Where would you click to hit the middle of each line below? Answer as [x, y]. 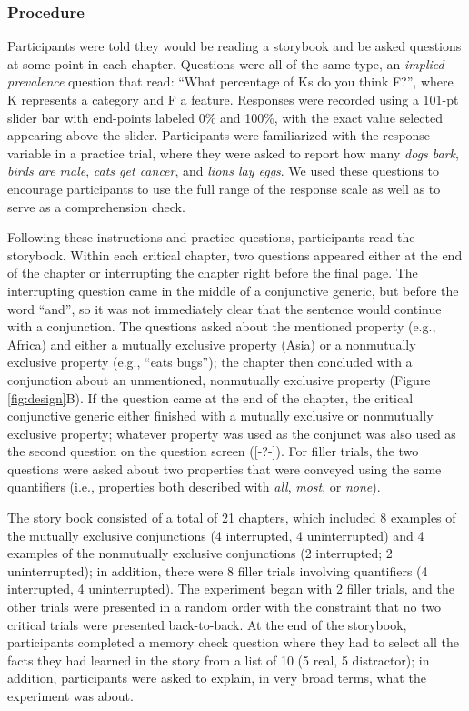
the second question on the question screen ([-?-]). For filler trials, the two [213, 451]
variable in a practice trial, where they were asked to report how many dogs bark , [233, 152]
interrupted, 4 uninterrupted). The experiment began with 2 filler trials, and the [231, 589]
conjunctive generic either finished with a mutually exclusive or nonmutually [220, 416]
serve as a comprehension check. [96, 206]
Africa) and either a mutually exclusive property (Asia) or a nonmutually [212, 344]
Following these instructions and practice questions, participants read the [211, 237]
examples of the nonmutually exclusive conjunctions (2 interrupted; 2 [200, 553]
